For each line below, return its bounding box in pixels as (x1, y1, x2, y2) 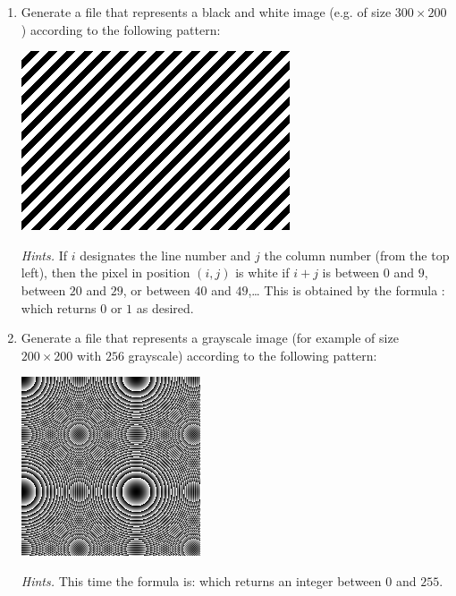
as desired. (136, 298, 194, 317)
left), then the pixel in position (21, 263, 190, 282)
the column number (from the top (264, 245, 450, 264)
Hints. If (21, 245, 68, 264)
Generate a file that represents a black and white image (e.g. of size (21, 3, 392, 21)
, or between (122, 280, 190, 299)
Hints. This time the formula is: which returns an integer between (21, 571, 382, 590)
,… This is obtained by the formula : (248, 280, 445, 299)
